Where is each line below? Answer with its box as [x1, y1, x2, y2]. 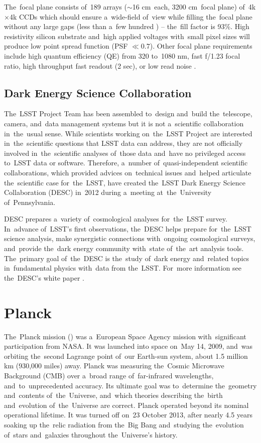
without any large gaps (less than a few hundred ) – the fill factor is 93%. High [4, 21, 249, 32]
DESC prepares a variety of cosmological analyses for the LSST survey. [4, 213, 227, 224]
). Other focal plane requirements [150, 41, 252, 51]
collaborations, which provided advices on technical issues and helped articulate [4, 167, 251, 177]
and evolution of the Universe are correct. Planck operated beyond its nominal [4, 399, 249, 410]
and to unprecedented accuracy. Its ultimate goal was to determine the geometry [4, 380, 257, 390]
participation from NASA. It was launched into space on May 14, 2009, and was [4, 341, 252, 351]
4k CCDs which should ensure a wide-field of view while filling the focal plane [9, 11, 252, 22]
